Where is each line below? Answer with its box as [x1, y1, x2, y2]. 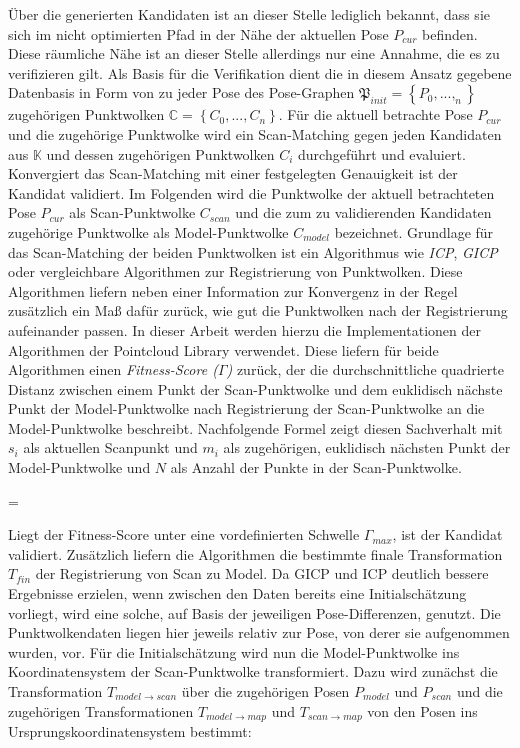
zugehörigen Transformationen [8, 700, 194, 721]
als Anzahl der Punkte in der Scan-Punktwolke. [170, 457, 462, 478]
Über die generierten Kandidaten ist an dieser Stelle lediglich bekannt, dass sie [8, 4, 490, 24]
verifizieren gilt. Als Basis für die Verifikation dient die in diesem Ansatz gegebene [8, 62, 512, 83]
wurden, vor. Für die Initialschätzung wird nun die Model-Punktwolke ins [8, 641, 460, 662]
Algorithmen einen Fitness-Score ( [8, 359, 218, 380]
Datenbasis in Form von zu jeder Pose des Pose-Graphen [8, 82, 355, 103]
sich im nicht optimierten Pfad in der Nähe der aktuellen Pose [8, 23, 389, 44]
